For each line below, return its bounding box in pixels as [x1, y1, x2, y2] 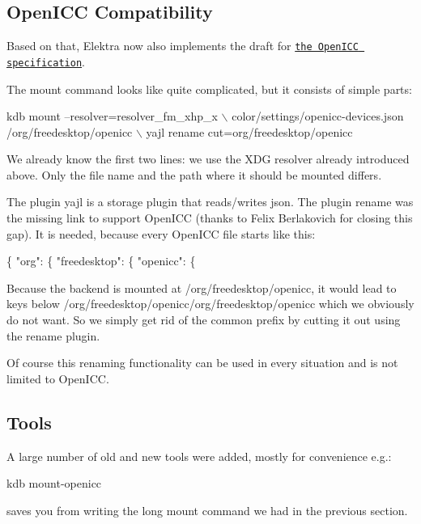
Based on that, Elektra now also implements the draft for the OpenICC [6, 37, 359, 54]
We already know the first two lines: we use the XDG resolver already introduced [6, 150, 410, 167]
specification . [6, 53, 85, 70]
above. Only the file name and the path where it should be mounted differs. [6, 166, 382, 183]
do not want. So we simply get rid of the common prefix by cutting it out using [6, 311, 401, 328]
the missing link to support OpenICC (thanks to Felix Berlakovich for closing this [6, 209, 413, 226]
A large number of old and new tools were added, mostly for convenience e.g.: [6, 447, 392, 464]
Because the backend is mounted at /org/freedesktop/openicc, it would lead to [6, 279, 397, 296]
